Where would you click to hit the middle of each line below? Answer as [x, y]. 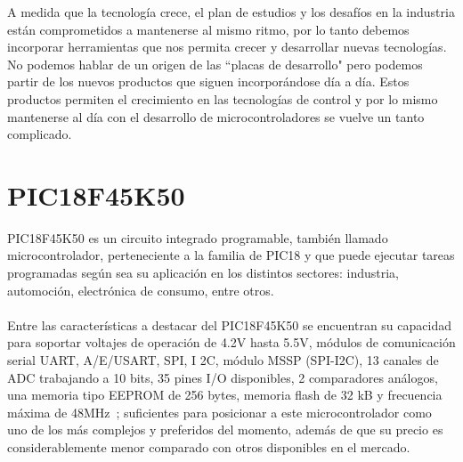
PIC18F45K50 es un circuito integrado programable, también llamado [198, 237]
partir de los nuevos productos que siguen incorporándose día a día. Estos [208, 81]
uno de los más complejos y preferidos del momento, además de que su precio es [225, 430]
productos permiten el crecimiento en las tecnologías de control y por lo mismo [223, 98]
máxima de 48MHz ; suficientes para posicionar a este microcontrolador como [219, 412]
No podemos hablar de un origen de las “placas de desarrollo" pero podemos [215, 64]
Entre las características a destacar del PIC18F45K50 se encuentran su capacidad [229, 324]
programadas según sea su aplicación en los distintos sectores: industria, [203, 273]
